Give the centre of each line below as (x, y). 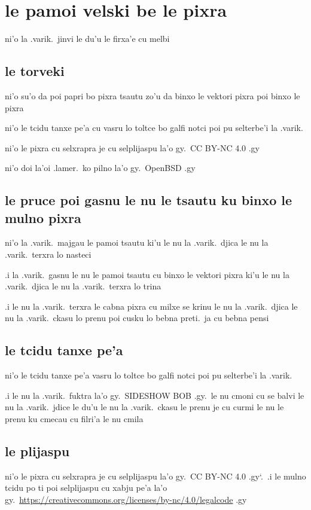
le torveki (35, 71)
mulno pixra (43, 217)
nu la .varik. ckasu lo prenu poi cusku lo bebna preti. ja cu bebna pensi (137, 318)
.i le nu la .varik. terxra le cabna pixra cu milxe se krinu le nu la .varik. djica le (151, 306)
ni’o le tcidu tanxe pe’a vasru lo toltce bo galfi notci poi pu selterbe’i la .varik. (149, 375)
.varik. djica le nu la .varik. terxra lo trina (83, 286)
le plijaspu (37, 451)
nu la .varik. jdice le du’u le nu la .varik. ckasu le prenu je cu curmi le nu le (144, 407)
